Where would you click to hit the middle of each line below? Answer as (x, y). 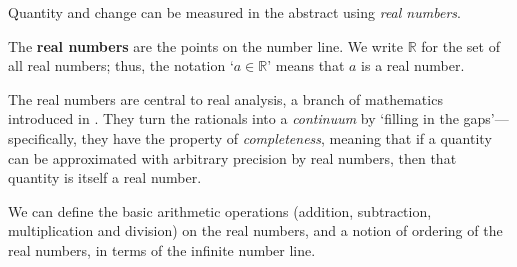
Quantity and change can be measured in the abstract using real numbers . (234, 12)
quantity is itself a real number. (105, 177)
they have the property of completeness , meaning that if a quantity (286, 137)
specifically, (42, 137)
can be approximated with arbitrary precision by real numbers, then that (232, 157)
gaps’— (486, 118)
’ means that (306, 65)
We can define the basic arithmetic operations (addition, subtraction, (220, 210)
